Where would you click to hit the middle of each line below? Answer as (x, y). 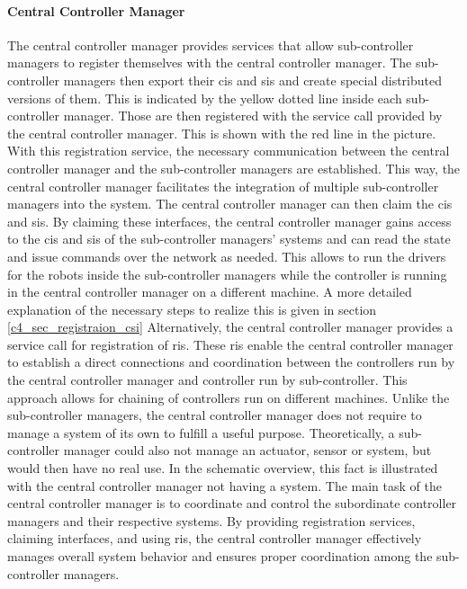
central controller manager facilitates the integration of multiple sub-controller (223, 186)
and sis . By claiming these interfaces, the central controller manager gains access (229, 221)
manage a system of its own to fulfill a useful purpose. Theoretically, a (201, 432)
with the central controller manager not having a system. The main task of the (225, 485)
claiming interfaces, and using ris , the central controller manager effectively (215, 538)
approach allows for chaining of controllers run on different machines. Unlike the (229, 397)
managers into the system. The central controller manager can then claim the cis (230, 204)
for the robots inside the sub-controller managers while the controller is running (227, 274)
